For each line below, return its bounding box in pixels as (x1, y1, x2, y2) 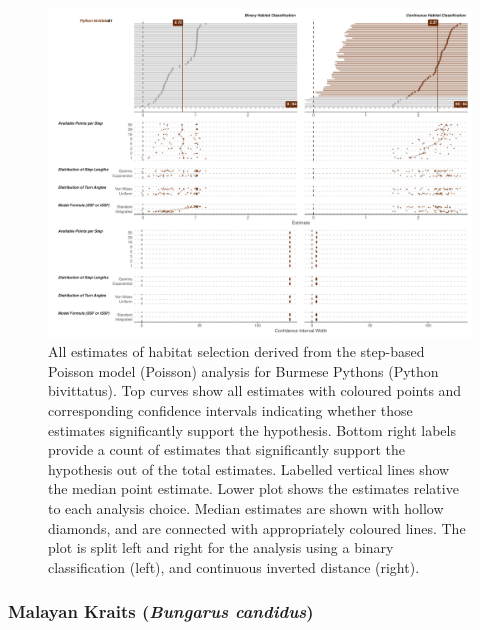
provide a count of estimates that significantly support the (48, 439, 406, 460)
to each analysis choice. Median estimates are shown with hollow (48, 497, 444, 518)
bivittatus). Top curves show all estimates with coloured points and (48, 380, 462, 401)
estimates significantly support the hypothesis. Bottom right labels (48, 419, 456, 440)
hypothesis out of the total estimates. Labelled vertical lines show (48, 458, 450, 479)
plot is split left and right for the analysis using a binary (48, 537, 394, 558)
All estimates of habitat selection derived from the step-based (48, 341, 425, 362)
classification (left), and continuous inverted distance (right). (48, 556, 420, 577)
